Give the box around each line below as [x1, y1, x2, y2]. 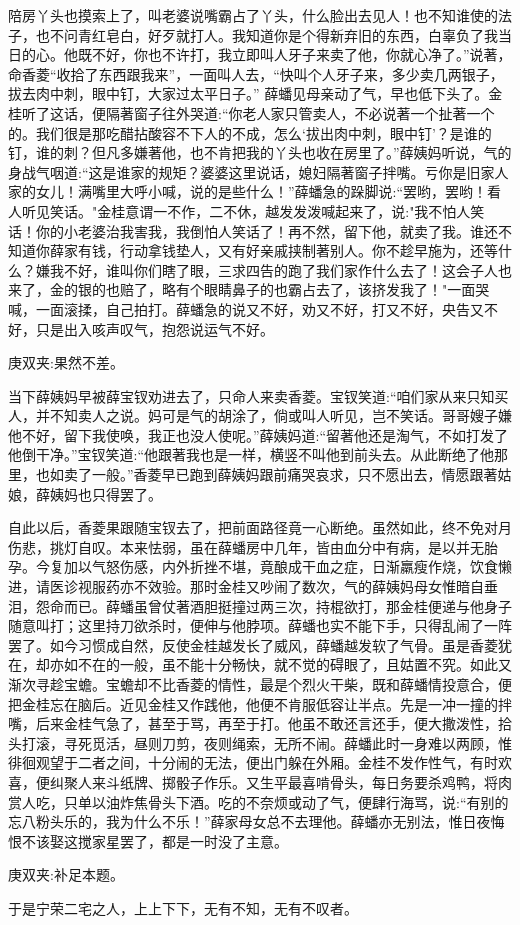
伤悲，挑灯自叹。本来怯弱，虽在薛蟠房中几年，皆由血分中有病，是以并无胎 [8, 536, 498, 557]
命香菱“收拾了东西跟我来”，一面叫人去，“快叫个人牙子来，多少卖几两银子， [8, 63, 504, 84]
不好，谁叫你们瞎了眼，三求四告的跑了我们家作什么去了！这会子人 [63, 259, 498, 280]
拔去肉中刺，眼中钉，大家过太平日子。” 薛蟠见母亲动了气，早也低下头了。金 [8, 83, 503, 104]
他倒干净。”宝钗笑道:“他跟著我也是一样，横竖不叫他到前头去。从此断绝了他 [8, 444, 495, 465]
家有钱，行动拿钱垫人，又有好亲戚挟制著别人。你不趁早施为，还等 [63, 240, 498, 261]
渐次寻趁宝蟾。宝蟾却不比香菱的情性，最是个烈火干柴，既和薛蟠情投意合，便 [8, 674, 512, 694]
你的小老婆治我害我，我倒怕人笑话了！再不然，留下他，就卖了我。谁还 [35, 220, 498, 241]
